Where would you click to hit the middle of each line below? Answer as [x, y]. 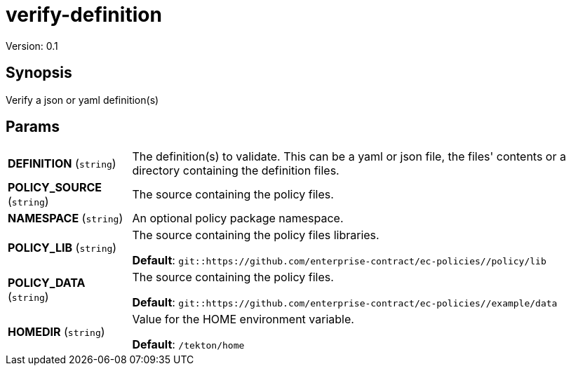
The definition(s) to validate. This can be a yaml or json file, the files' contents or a [349, 157]
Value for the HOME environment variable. [243, 319]
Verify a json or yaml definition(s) [82, 100]
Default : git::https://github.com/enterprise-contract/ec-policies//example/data [345, 303]
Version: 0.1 [32, 46]
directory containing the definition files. [236, 171]
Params [33, 127]
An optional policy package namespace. [238, 218]
